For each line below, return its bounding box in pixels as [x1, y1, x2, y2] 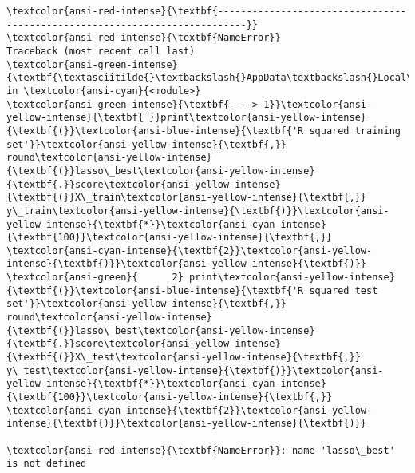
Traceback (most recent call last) [6, 45, 196, 57]
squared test [309, 284, 378, 296]
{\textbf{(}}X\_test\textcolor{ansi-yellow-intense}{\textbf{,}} [6, 352, 361, 364]
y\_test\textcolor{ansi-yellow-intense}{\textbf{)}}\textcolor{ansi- [6, 364, 384, 376]
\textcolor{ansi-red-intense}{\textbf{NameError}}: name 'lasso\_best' [6, 444, 395, 456]
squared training [309, 125, 401, 137]
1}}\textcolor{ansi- [263, 98, 373, 110]
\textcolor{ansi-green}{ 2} [6, 272, 184, 284]
